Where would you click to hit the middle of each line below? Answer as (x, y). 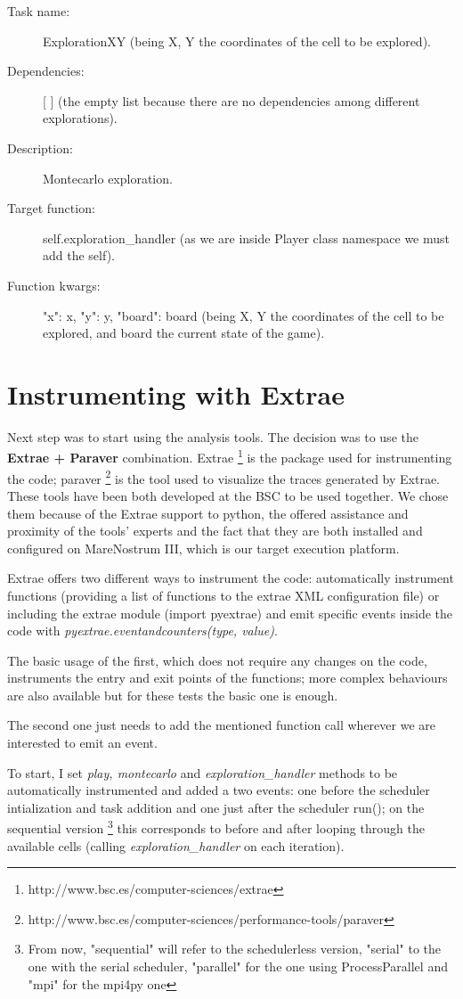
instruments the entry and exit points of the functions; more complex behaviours (227, 678)
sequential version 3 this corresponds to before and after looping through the (216, 827)
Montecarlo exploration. (108, 178)
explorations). (80, 118)
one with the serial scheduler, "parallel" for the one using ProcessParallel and (238, 966)
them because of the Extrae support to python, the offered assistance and (208, 513)
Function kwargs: (54, 285)
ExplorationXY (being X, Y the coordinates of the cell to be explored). (237, 41)
